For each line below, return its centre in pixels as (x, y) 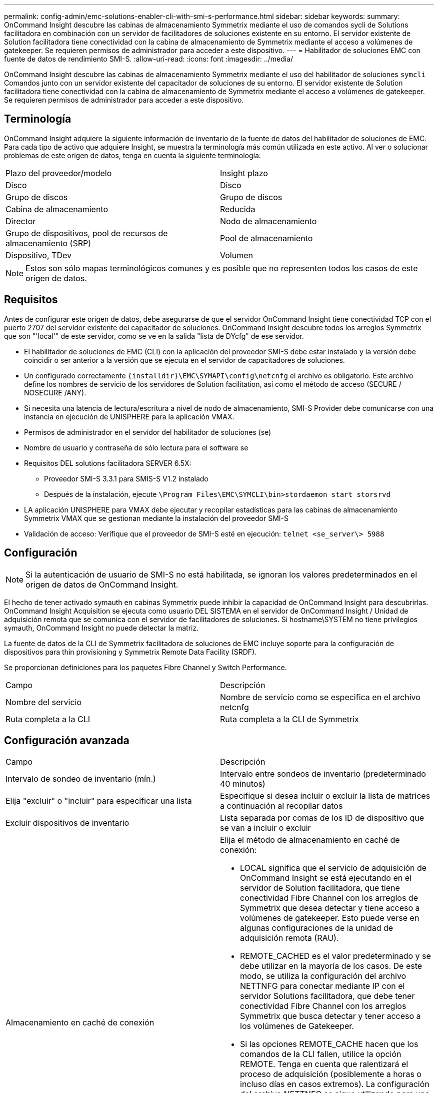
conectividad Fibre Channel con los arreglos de (329, 898)
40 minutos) (243, 784)
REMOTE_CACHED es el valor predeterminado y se (335, 956)
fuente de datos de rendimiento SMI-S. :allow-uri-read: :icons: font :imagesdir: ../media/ (149, 59)
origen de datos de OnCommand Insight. (102, 584)
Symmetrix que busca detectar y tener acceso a (330, 1016)
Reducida (238, 209)
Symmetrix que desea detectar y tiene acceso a (330, 908)
